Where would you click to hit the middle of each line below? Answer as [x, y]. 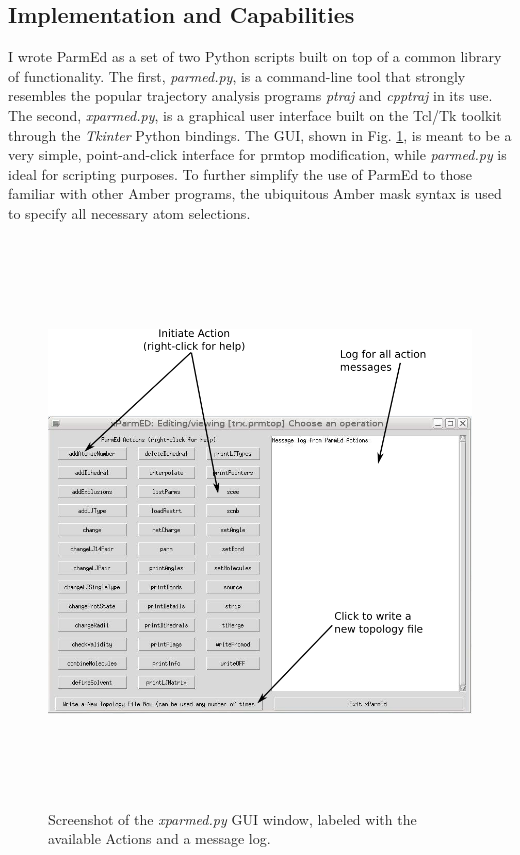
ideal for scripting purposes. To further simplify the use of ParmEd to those [240, 173]
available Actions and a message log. [159, 838]
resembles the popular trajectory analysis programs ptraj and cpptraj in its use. [250, 95]
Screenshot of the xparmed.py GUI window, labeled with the [232, 818]
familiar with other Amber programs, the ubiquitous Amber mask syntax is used [255, 193]
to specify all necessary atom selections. [129, 212]
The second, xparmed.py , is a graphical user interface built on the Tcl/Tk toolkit [255, 114]
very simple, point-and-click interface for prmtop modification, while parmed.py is [257, 154]
